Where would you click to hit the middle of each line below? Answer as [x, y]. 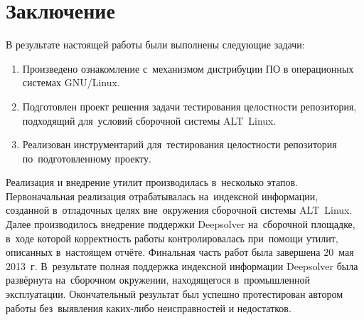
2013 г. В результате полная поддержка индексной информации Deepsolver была [182, 265]
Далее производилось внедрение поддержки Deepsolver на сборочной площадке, [181, 224]
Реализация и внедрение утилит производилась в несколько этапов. [152, 182]
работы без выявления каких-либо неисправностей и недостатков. [149, 308]
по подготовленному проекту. [87, 158]
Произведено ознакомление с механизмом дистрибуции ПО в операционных [188, 68]
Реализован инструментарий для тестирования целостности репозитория [180, 144]
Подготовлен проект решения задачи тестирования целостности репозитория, [189, 106]
